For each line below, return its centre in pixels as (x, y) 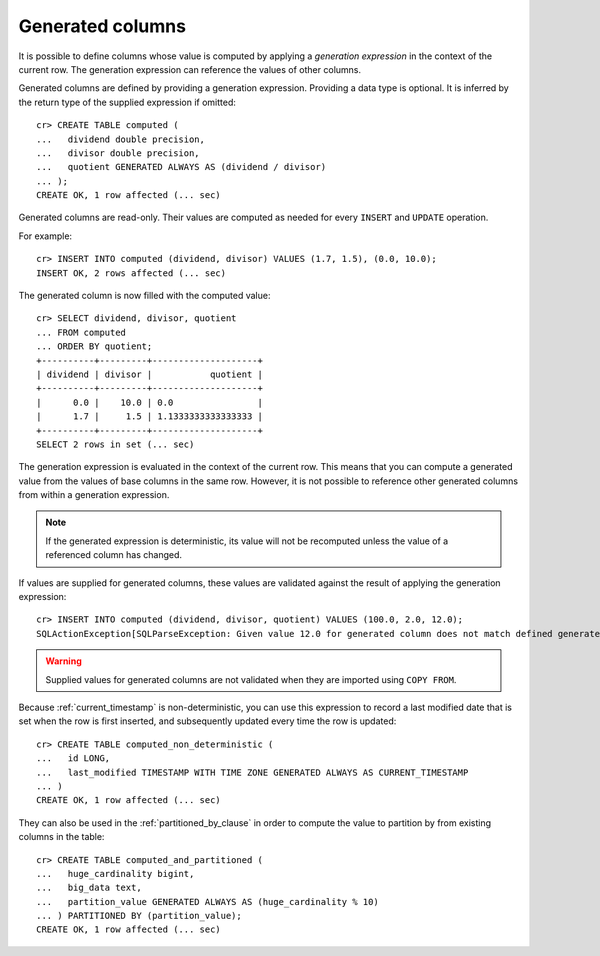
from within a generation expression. (94, 495)
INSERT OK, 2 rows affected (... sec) (131, 273)
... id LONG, (73, 758)
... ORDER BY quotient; (94, 346)
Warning (63, 661)
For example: (45, 236)
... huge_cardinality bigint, (115, 873)
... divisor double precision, (118, 153)
